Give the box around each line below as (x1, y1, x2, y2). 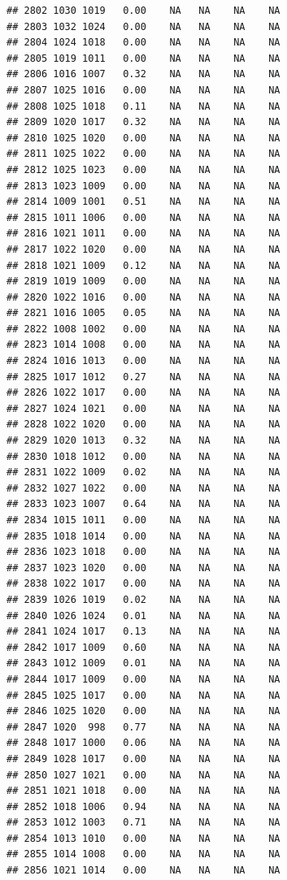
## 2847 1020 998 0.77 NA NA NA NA (7, 721, 280, 733)
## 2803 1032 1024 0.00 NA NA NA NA (7, 20, 280, 33)
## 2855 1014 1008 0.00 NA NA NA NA (7, 848, 280, 860)
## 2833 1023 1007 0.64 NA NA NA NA (7, 498, 280, 510)
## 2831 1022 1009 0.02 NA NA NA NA (7, 466, 280, 479)
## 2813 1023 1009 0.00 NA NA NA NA (7, 180, 280, 192)
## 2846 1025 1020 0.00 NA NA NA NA (7, 705, 280, 717)
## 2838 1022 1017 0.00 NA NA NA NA (7, 578, 280, 590)
